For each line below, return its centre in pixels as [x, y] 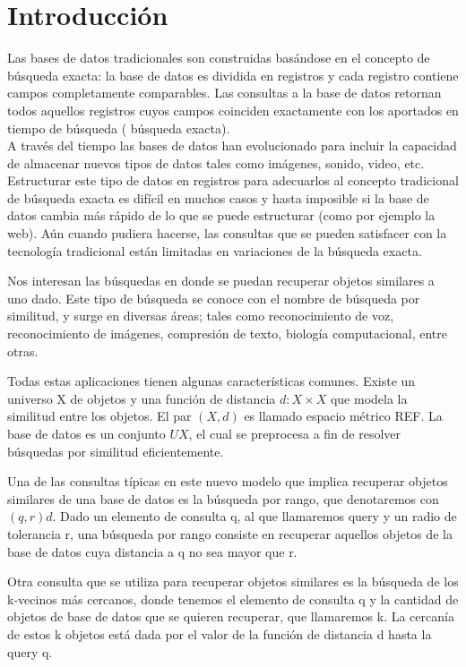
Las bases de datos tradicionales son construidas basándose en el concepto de [219, 58]
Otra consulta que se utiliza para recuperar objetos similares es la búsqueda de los [233, 581]
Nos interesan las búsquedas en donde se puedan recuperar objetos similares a [221, 281]
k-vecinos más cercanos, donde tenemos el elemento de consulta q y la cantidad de [233, 599]
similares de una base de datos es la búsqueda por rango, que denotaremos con [223, 498]
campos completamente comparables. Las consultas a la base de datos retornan [224, 93]
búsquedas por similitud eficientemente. [116, 451]
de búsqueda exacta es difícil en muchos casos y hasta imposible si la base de [218, 197]
